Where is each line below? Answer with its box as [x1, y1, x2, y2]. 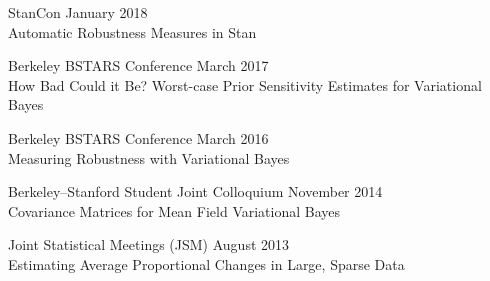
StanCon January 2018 [8, 2, 148, 22]
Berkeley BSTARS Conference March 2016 [8, 127, 269, 148]
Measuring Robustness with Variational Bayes [8, 147, 290, 168]
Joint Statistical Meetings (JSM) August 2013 [8, 234, 290, 255]
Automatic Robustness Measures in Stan [8, 21, 257, 42]
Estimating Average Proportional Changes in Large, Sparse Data [8, 253, 405, 274]
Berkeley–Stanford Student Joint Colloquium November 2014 [8, 181, 383, 202]
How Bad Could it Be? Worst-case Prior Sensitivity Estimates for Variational [8, 74, 482, 95]
